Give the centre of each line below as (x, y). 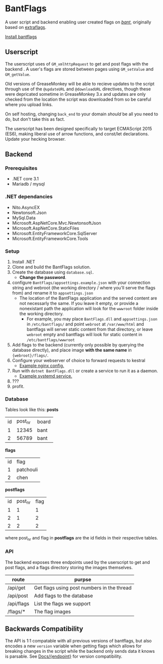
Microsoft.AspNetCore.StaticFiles (45, 228)
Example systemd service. (46, 376)
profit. (18, 386)
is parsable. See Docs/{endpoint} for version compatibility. (64, 656)
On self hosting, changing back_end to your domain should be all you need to (81, 114)
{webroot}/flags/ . (30, 355)
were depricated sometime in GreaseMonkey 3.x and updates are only (75, 94)
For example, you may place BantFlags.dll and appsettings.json (92, 319)
